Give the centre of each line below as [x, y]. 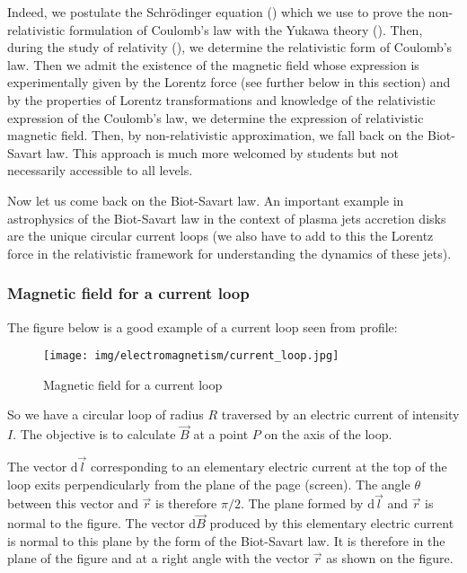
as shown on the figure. [390, 558]
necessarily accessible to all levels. [100, 170]
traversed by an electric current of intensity [340, 414]
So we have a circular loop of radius [106, 414]
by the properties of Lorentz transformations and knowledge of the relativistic [221, 99]
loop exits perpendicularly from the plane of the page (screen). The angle [209, 484]
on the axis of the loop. [328, 434]
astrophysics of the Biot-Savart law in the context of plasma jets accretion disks [227, 218]
